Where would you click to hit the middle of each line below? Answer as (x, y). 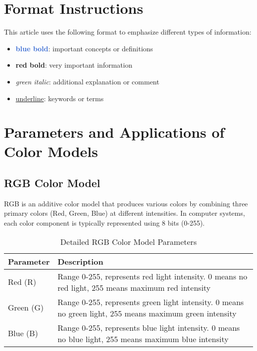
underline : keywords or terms (60, 98)
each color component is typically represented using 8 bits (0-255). (105, 223)
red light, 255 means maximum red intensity (134, 287)
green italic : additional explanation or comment (87, 81)
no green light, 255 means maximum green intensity (147, 313)
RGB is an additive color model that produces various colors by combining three (126, 203)
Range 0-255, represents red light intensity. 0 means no (152, 276)
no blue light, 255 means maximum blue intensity (143, 339)
